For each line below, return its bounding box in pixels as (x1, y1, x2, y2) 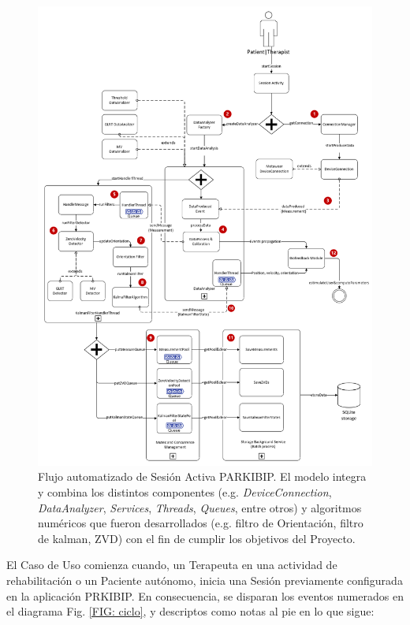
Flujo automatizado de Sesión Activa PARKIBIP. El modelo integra (38, 468, 367, 485)
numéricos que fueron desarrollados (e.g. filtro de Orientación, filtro (38, 515, 363, 531)
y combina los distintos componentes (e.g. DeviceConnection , (38, 483, 332, 500)
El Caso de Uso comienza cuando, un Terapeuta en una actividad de (6, 556, 337, 573)
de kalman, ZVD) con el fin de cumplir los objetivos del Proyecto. (38, 530, 356, 546)
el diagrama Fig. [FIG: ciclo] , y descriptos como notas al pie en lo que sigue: (6, 603, 375, 619)
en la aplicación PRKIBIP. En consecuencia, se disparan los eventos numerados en (6, 587, 404, 604)
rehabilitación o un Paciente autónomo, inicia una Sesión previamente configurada (6, 571, 403, 588)
